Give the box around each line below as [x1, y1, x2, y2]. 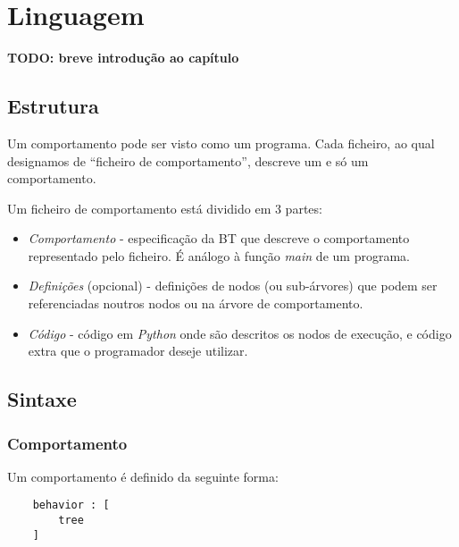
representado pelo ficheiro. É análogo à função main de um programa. [28, 246, 410, 265]
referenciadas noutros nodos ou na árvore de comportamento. [28, 294, 363, 313]
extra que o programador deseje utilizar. [28, 341, 248, 360]
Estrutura [7, 92, 99, 120]
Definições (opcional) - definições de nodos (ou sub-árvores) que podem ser [28, 276, 438, 295]
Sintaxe [7, 385, 77, 413]
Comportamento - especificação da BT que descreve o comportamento [28, 229, 410, 248]
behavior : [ [32, 499, 110, 512]
